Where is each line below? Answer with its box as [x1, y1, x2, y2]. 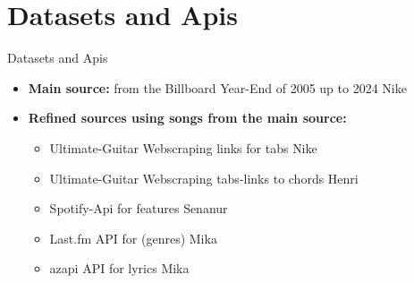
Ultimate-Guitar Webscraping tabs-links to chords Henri [49, 168, 359, 187]
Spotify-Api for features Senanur [49, 199, 228, 218]
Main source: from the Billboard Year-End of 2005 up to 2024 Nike [28, 78, 407, 97]
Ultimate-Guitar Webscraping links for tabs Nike [49, 138, 317, 157]
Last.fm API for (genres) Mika [49, 228, 217, 247]
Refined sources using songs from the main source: [28, 108, 347, 127]
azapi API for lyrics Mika [49, 259, 190, 278]
